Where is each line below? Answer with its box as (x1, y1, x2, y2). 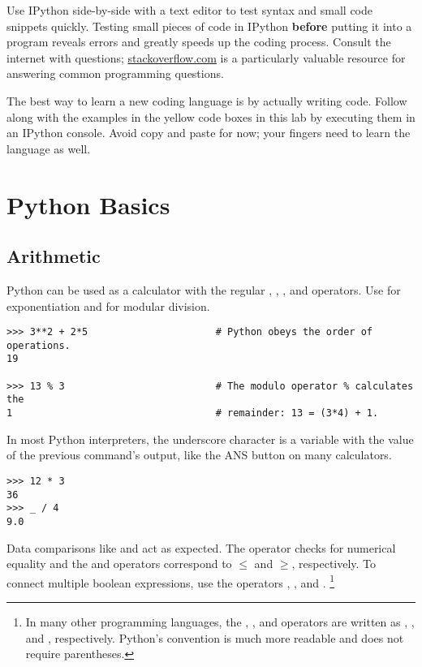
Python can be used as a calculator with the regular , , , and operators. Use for (6, 281, 401, 298)
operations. (6, 339, 71, 351)
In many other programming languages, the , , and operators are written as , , (25, 613, 415, 630)
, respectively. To (291, 555, 377, 572)
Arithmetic (6, 243, 101, 269)
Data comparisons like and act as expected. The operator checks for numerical (6, 539, 396, 556)
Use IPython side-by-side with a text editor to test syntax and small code (6, 2, 372, 18)
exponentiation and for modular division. (6, 297, 210, 314)
